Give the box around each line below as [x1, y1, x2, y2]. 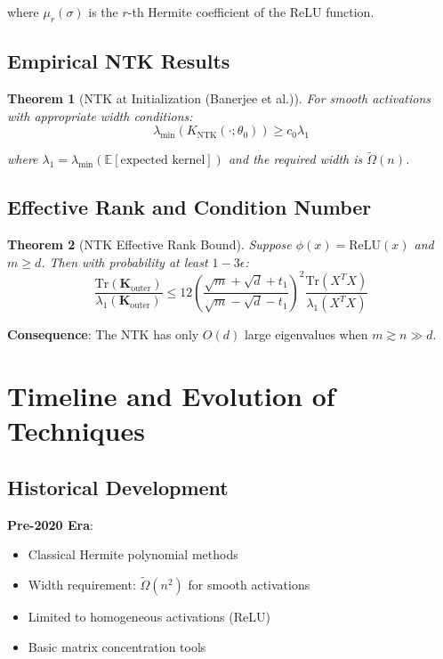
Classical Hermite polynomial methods [28, 545, 238, 564]
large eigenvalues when [244, 325, 368, 344]
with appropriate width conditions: [7, 106, 193, 125]
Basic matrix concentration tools [28, 637, 206, 655]
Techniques [7, 412, 145, 449]
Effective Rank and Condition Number [7, 193, 372, 221]
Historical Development [7, 473, 229, 500]
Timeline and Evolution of [7, 378, 335, 414]
